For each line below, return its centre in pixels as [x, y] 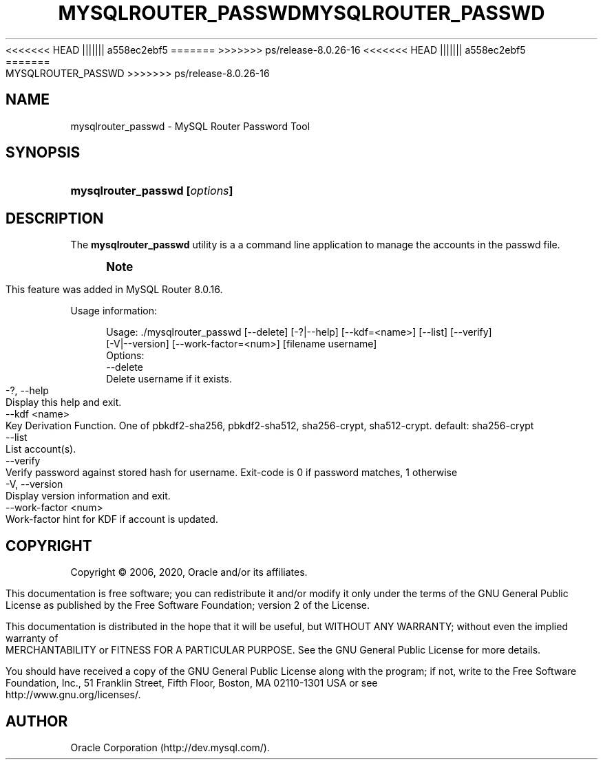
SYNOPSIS [43, 153]
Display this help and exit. [64, 402]
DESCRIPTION [55, 218]
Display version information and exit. [88, 496]
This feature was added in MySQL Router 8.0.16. [114, 290]
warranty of [32, 638]
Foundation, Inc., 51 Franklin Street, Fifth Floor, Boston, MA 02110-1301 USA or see [192, 683]
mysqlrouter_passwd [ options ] [152, 191]
